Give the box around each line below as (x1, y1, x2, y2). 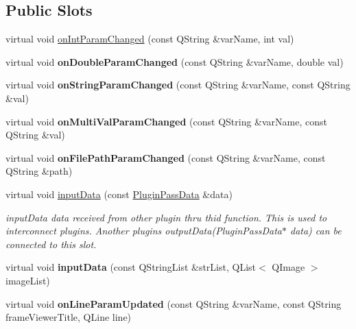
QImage (272, 260, 305, 274)
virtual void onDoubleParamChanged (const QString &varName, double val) (5, 54, 344, 69)
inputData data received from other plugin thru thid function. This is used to (5, 210, 327, 224)
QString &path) (5, 164, 73, 178)
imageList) (5, 273, 50, 287)
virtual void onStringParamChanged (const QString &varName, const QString (5, 77, 351, 92)
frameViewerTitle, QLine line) (5, 310, 132, 324)
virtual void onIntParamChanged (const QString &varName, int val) (5, 32, 294, 46)
